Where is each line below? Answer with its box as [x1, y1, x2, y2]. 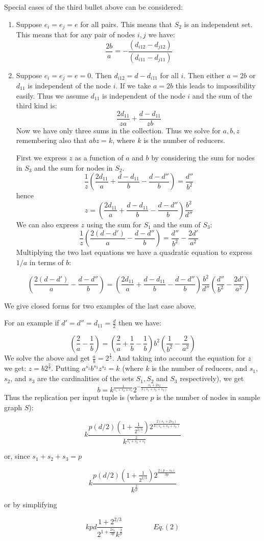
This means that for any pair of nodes [16, 29, 135, 40]
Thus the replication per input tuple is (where [4, 392, 148, 403]
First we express [16, 152, 67, 162]
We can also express [16, 219, 79, 229]
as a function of [75, 152, 124, 162]
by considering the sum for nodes [151, 152, 255, 162]
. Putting [51, 363, 80, 373]
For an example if [4, 317, 59, 328]
